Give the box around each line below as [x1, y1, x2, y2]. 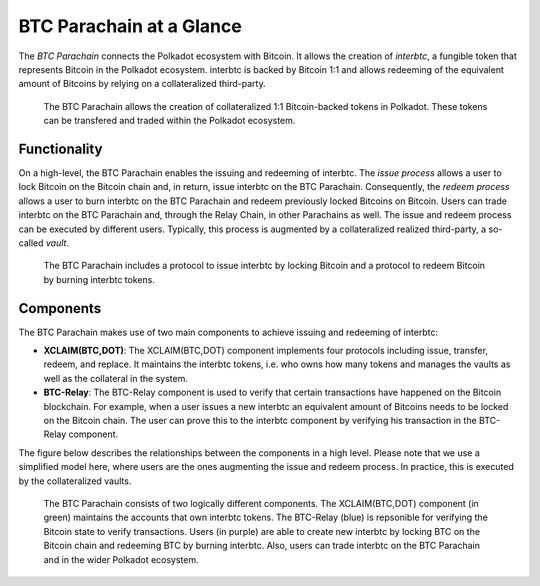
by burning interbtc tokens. [43, 273, 155, 285]
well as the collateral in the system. [43, 372, 189, 384]
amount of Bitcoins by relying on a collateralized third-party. [18, 78, 266, 90]
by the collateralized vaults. [18, 475, 132, 487]
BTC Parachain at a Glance [18, 15, 242, 37]
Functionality [18, 140, 103, 157]
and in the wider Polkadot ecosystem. [43, 553, 199, 565]
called [18, 236, 44, 249]
